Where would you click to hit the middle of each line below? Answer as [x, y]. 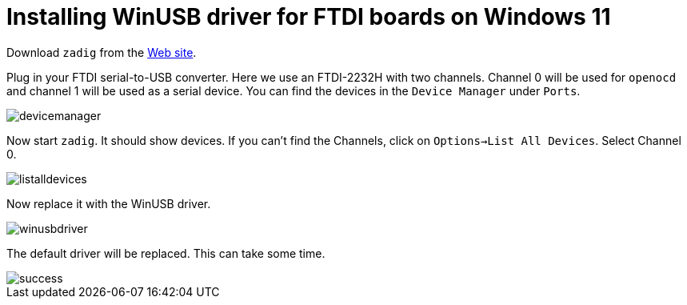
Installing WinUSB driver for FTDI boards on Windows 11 [309, 17]
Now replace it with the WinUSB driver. [109, 203]
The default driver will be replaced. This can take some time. [166, 253]
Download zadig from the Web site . [102, 52]
